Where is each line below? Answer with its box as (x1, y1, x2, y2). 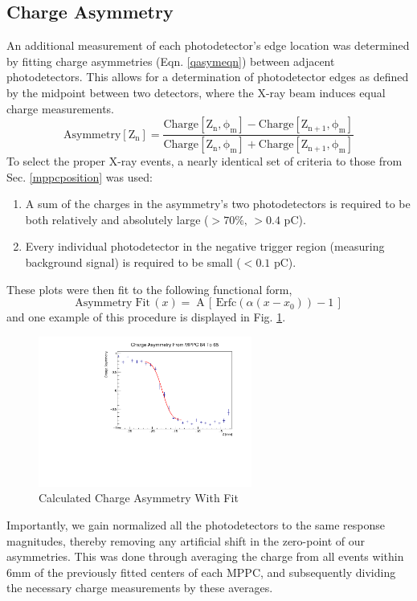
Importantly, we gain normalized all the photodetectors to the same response (6, 516, 386, 533)
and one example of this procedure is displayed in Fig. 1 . (6, 309, 286, 325)
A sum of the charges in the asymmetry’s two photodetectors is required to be (25, 195, 411, 212)
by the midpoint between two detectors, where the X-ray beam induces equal (6, 84, 386, 100)
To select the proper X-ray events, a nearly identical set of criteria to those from (6, 153, 403, 170)
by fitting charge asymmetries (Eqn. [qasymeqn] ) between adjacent (6, 52, 335, 69)
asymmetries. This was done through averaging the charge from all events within (6, 548, 404, 565)
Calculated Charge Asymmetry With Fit (39, 489, 239, 506)
